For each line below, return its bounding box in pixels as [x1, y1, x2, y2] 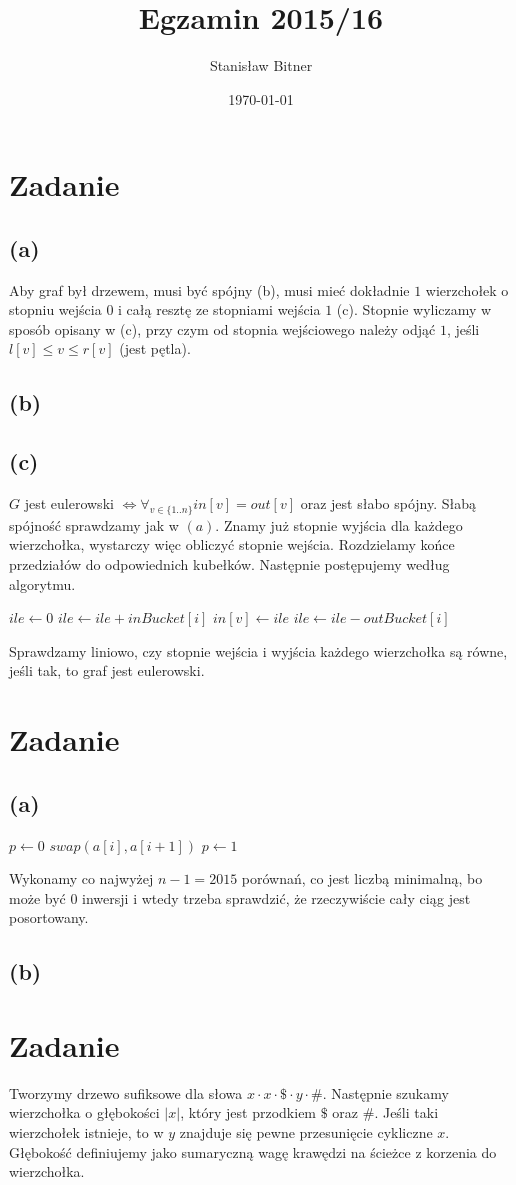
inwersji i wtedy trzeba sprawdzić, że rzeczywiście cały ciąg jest [82, 887, 471, 908]
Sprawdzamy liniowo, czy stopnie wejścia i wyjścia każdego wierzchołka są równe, [9, 640, 508, 661]
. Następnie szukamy [322, 1082, 449, 1103]
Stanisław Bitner [209, 55, 313, 76]
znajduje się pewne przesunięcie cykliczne [179, 1122, 433, 1143]
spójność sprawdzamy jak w [9, 514, 179, 535]
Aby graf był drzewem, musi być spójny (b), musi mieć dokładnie [9, 279, 410, 300]
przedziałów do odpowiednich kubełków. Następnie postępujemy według [9, 554, 450, 575]
